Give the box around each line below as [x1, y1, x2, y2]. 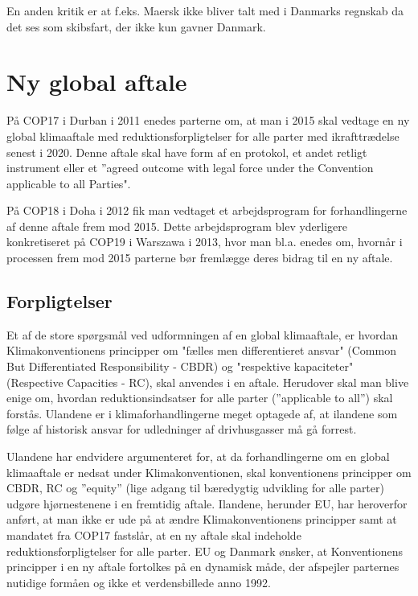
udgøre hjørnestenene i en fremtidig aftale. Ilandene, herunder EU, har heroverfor [6, 495, 408, 512]
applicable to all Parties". [6, 175, 131, 191]
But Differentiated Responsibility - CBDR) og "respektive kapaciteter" [6, 358, 354, 375]
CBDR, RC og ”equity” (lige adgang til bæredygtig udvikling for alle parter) [6, 479, 384, 496]
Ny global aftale [6, 65, 187, 98]
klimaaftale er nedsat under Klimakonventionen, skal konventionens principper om [6, 463, 412, 480]
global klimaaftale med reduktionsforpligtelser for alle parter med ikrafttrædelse [6, 127, 400, 144]
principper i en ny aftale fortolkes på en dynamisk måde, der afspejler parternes [6, 558, 400, 575]
